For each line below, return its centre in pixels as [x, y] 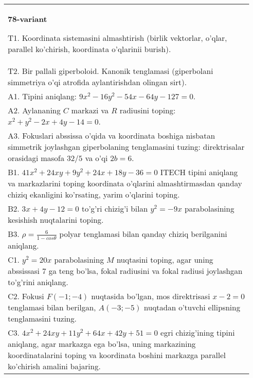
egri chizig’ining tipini [198, 332]
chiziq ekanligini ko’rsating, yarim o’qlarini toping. [94, 194]
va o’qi [96, 158]
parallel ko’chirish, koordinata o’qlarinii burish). [90, 49]
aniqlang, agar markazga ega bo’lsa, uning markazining [102, 343]
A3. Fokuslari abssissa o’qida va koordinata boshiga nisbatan [111, 135]
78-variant [27, 19]
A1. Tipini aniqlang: [42, 96]
